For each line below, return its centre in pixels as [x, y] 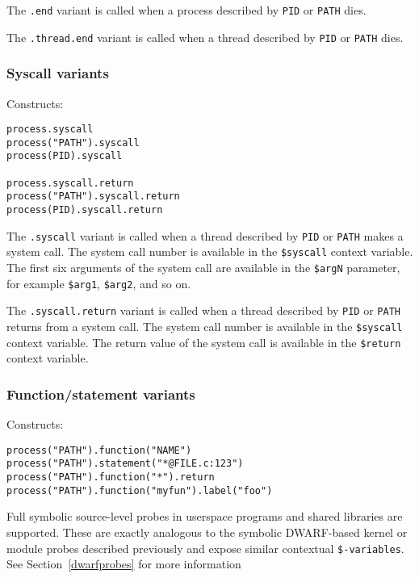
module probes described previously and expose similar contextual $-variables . [205, 548]
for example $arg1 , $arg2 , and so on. [99, 283]
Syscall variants [58, 73]
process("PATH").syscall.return [93, 197]
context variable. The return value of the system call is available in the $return [204, 342]
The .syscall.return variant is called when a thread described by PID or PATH [203, 310]
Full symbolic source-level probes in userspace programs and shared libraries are [205, 516]
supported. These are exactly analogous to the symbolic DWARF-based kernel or [207, 532]
